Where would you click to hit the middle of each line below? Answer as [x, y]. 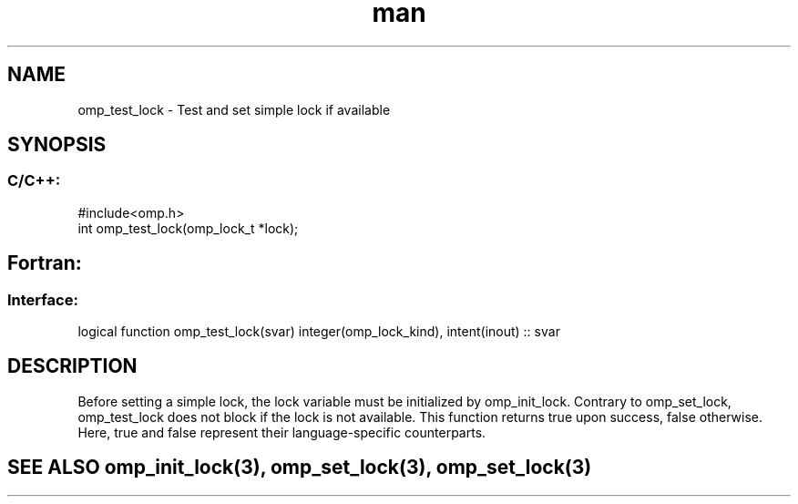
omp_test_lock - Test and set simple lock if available [234, 109]
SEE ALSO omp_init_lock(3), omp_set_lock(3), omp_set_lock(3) [300, 468]
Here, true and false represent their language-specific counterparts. [282, 432]
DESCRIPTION [72, 366]
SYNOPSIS [57, 145]
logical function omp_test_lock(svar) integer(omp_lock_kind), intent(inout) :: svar [319, 332]
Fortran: [45, 263]
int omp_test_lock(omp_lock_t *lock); [188, 228]
